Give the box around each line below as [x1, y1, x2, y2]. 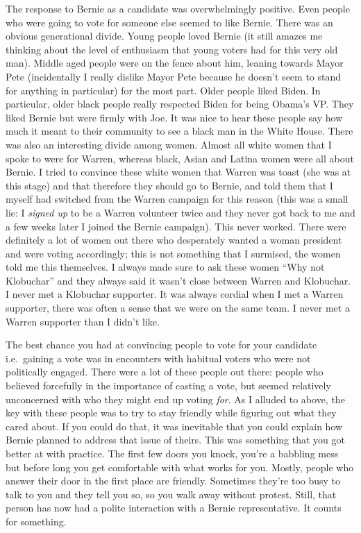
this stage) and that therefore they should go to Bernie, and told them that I [6, 178, 333, 192]
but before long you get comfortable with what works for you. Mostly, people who [6, 459, 354, 474]
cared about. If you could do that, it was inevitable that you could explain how [6, 418, 343, 433]
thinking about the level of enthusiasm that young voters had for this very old [6, 42, 338, 56]
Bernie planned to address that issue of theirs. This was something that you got [6, 432, 345, 447]
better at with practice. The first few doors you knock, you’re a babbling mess [6, 446, 339, 460]
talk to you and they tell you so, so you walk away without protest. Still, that [6, 487, 337, 501]
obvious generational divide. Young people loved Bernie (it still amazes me [6, 28, 323, 43]
